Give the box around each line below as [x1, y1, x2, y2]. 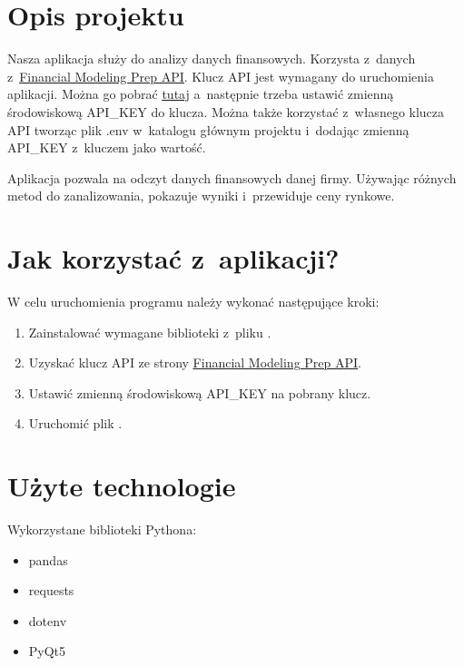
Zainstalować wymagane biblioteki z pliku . [28, 322, 271, 341]
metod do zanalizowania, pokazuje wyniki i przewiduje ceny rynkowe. [7, 186, 395, 205]
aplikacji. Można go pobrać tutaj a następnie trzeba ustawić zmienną [7, 84, 394, 103]
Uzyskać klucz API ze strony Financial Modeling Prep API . [28, 353, 361, 372]
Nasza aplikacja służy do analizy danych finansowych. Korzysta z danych [7, 49, 416, 68]
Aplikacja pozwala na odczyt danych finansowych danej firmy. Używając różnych [7, 168, 457, 187]
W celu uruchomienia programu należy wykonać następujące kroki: [7, 292, 380, 310]
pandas [28, 550, 68, 569]
